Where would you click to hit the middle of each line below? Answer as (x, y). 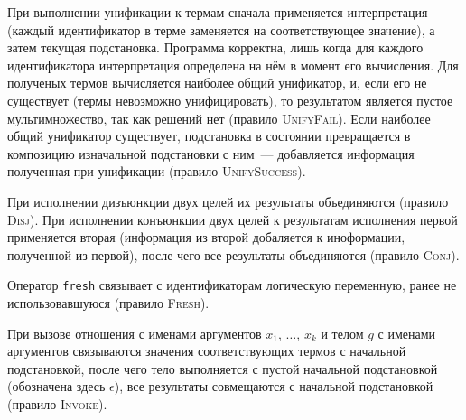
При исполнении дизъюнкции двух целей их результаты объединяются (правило (228, 201)
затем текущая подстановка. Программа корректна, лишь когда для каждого (215, 47)
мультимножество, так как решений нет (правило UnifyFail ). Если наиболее (219, 118)
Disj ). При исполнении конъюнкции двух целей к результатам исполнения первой (233, 219)
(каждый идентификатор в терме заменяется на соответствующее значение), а (221, 29)
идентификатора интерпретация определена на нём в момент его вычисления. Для (233, 65)
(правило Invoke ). (57, 403)
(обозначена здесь (56, 386)
